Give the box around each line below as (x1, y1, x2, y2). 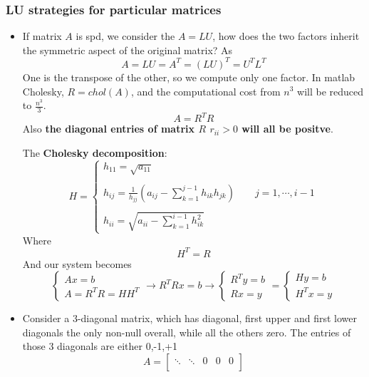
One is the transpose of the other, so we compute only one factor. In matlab (22, 69, 355, 84)
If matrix (22, 29, 62, 43)
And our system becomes (22, 256, 132, 271)
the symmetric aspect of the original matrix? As (22, 42, 233, 57)
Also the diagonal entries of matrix (22, 121, 195, 136)
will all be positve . (241, 121, 333, 136)
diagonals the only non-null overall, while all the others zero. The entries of (22, 324, 351, 339)
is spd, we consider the (76, 29, 175, 43)
